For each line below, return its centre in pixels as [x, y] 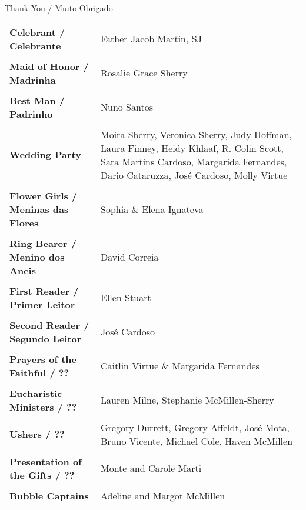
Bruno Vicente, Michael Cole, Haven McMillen [197, 441]
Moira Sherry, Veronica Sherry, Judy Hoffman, [197, 134]
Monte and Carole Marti [151, 468]
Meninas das [39, 209]
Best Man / [37, 100]
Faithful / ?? [39, 372]
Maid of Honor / [49, 66]
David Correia [130, 256]
